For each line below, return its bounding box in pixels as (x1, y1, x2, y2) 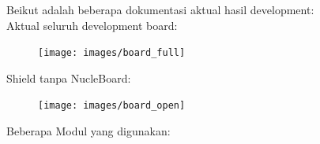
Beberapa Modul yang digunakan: (6, 123, 171, 139)
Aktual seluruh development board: (6, 17, 178, 33)
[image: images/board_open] (38, 100, 186, 112)
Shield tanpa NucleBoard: (6, 69, 131, 86)
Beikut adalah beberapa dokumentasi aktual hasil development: (6, 2, 314, 17)
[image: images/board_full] (38, 47, 186, 59)
